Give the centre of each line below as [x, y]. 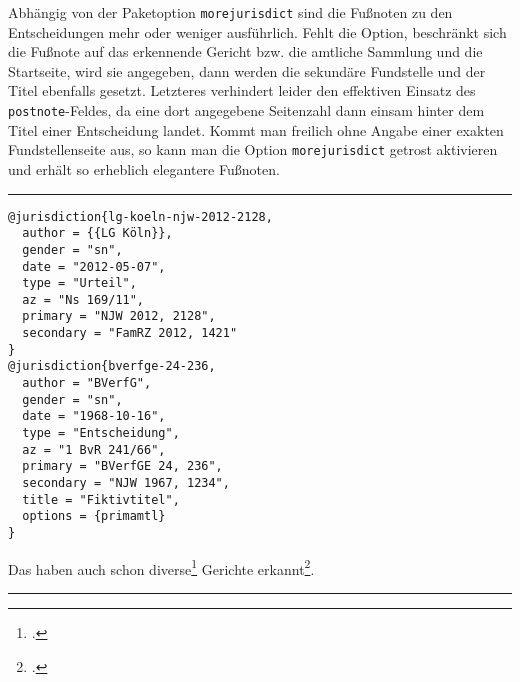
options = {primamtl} [94, 516]
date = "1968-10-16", [94, 416]
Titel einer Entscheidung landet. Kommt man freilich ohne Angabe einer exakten [256, 129]
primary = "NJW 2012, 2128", [119, 316]
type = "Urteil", [79, 283]
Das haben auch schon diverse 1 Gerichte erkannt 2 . [161, 567]
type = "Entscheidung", [101, 433]
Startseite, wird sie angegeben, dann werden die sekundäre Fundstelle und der [247, 70]
